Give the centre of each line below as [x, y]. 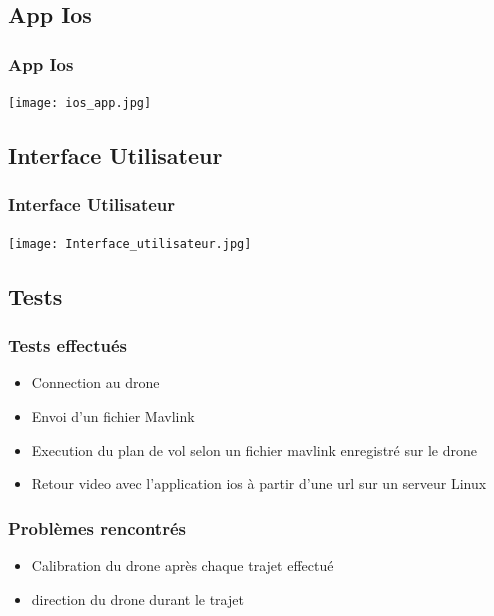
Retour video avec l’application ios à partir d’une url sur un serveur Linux [259, 483]
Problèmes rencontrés [97, 527]
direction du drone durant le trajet [137, 598]
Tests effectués [67, 345]
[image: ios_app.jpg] [80, 103]
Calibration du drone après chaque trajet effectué [182, 564]
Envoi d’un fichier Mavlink [113, 415]
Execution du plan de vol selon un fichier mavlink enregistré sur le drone [254, 449]
